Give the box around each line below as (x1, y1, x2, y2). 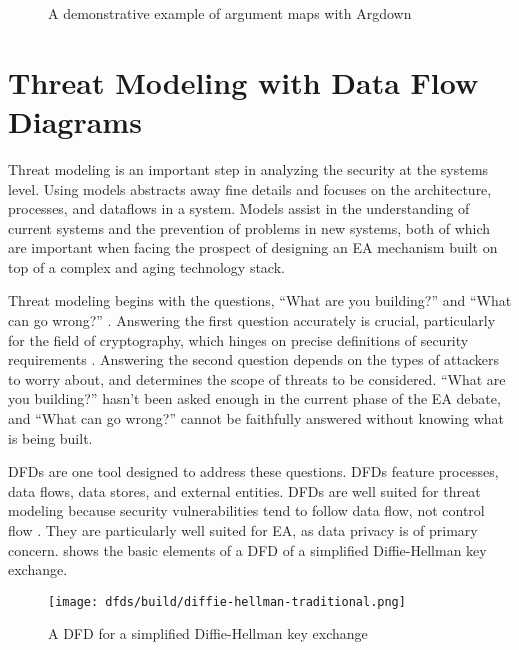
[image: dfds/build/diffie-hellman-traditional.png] (48, 594, 406, 609)
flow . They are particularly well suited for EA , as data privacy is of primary (8, 520, 478, 540)
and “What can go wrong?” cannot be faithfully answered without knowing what (8, 408, 505, 429)
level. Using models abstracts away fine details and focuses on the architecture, (8, 178, 492, 199)
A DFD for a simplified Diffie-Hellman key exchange (48, 623, 368, 644)
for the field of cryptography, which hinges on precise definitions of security (8, 329, 469, 350)
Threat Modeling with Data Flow (8, 61, 479, 102)
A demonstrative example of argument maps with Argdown (48, 3, 412, 23)
